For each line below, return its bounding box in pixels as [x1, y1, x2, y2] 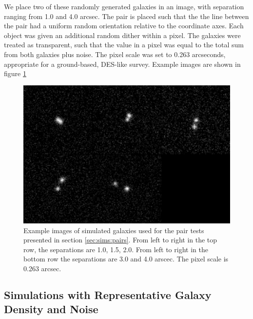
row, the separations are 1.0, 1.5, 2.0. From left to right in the [23, 244, 208, 254]
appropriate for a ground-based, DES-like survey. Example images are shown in [4, 59, 241, 69]
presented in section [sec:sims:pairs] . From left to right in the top [23, 235, 217, 245]
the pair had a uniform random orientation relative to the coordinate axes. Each [4, 20, 244, 31]
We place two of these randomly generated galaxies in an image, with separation [4, 1, 244, 11]
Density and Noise [4, 301, 98, 317]
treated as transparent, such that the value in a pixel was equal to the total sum [4, 40, 244, 50]
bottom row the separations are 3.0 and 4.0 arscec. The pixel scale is [23, 254, 229, 264]
